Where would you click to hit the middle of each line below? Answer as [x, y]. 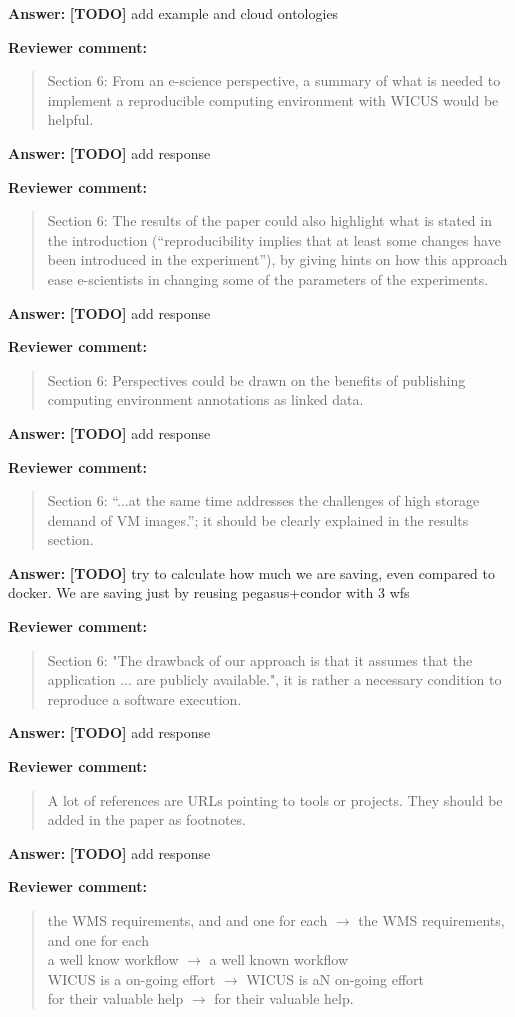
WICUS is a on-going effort [131, 978]
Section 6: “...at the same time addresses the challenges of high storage [263, 500]
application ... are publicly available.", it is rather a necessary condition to [274, 679]
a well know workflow [113, 959]
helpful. [70, 119]
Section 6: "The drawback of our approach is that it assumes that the [260, 659]
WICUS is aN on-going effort [335, 978]
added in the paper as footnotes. [146, 819]
